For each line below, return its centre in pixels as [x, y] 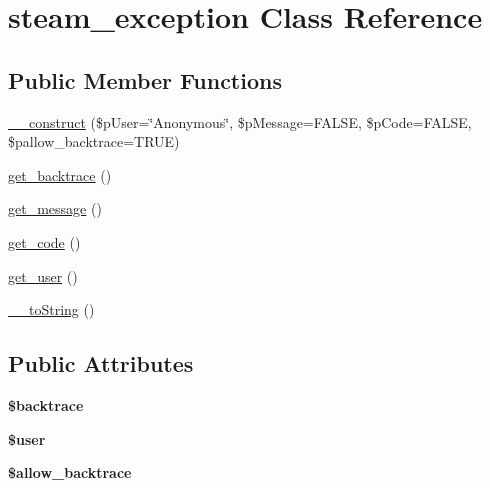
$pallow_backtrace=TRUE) [94, 141]
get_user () [43, 275]
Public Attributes [101, 363]
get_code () [44, 241]
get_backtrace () [60, 174]
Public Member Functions [145, 79]
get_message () [55, 208]
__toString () [51, 309]
